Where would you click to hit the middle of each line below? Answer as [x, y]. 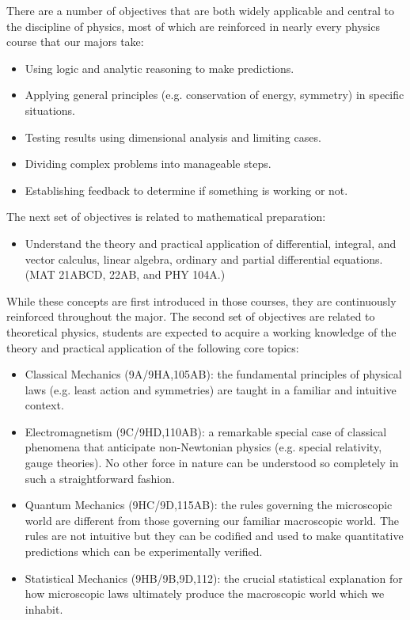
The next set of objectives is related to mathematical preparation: [166, 217]
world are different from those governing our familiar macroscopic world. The [212, 520]
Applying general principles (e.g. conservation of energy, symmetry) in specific [214, 95]
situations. [50, 110]
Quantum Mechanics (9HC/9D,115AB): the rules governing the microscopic [209, 505]
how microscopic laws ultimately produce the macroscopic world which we [205, 593]
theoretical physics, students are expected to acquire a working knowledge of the [201, 331]
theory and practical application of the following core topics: [153, 347]
